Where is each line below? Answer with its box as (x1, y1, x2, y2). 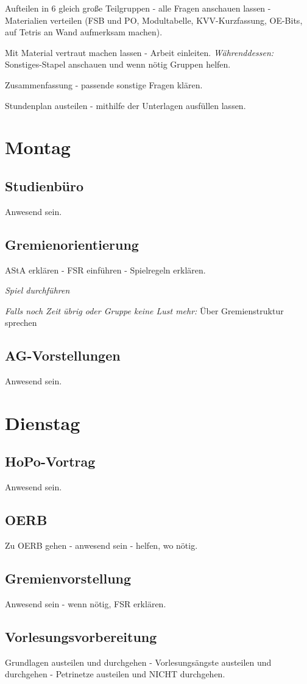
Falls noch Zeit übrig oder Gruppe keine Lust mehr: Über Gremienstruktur (5, 304, 284, 317)
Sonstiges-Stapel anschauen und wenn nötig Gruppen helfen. (5, 58, 231, 71)
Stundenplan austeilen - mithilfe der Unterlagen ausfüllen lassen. (5, 99, 246, 111)
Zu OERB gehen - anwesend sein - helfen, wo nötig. (5, 539, 198, 552)
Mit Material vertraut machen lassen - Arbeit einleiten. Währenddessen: (5, 46, 274, 58)
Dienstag (5, 410, 80, 435)
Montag (5, 135, 71, 160)
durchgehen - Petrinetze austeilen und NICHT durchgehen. (5, 668, 225, 680)
